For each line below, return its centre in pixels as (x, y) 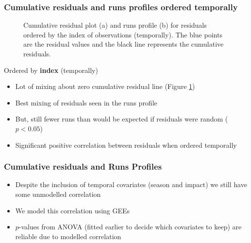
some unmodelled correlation (58, 194)
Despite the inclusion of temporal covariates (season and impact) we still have (131, 184)
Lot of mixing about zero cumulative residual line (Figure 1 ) (105, 86)
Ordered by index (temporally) (51, 70)
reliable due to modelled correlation (68, 236)
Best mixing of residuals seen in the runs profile (86, 102)
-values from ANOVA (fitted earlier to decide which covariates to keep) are (130, 227)
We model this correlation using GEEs (73, 210)
